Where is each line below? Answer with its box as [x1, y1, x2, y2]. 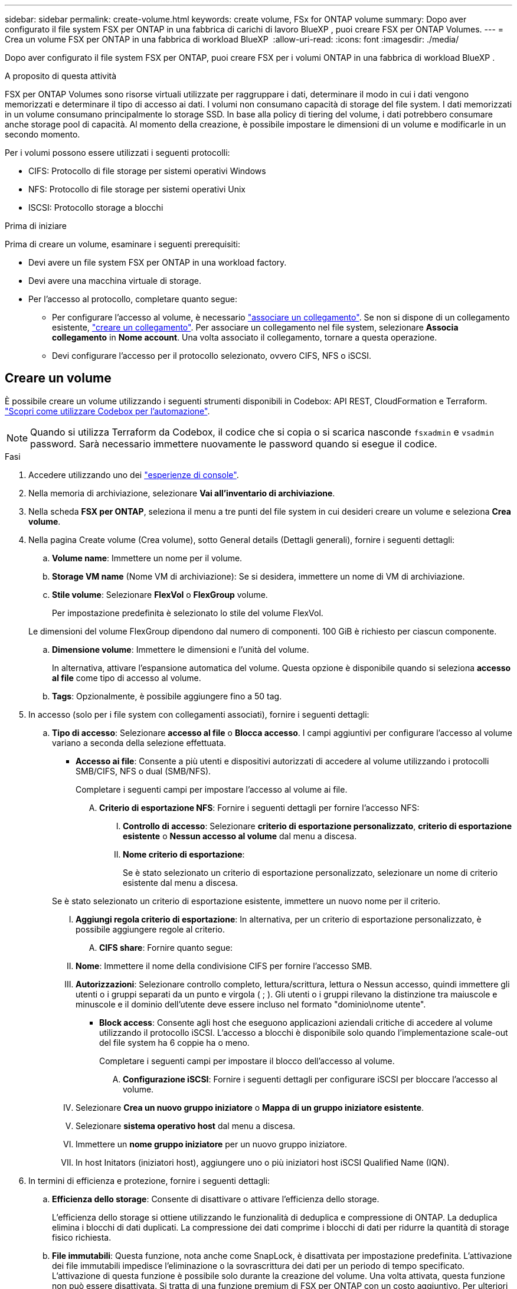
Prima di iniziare [5, 221, 67, 231]
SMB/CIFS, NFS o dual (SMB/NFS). [76, 765, 211, 776]
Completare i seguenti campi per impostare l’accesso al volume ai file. [76, 784, 348, 794]
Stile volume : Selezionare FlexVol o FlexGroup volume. [52, 589, 268, 600]
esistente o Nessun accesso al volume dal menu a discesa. [123, 830, 357, 841]
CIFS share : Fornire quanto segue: [99, 942, 233, 953]
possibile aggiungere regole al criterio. [76, 924, 225, 934]
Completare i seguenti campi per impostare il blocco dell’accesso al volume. [99, 1055, 395, 1066]
